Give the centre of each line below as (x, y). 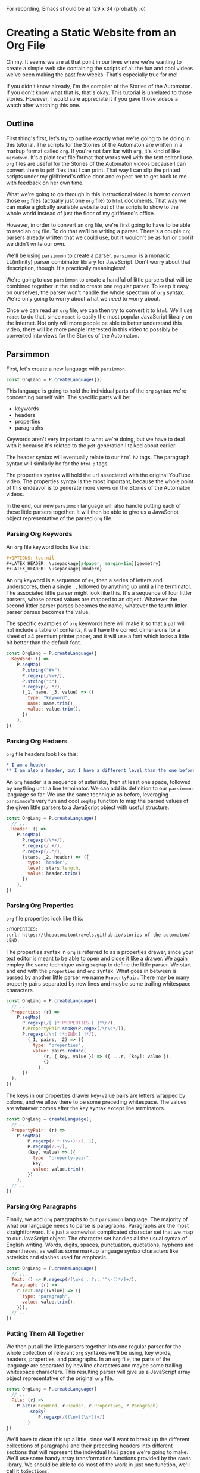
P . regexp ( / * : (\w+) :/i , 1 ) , (62, 1141)
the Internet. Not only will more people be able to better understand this (94, 323)
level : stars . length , (54, 868)
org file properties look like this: (45, 919)
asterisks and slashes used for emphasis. (57, 1258)
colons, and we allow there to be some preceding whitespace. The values (96, 1102)
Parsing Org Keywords (39, 534)
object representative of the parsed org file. (60, 518)
